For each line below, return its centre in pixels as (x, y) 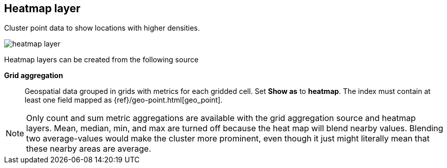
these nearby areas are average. (89, 149)
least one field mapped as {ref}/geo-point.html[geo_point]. (124, 100)
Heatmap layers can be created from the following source (101, 60)
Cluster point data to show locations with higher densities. (102, 28)
